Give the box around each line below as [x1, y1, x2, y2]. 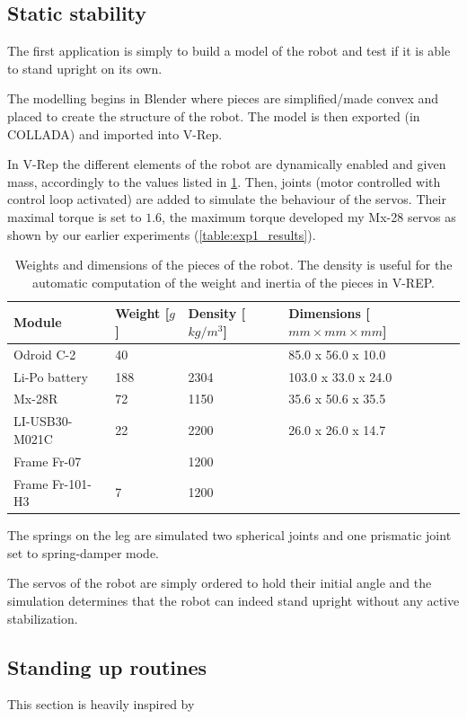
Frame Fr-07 [13, 451, 82, 470]
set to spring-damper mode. [7, 543, 160, 562]
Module [13, 313, 62, 332]
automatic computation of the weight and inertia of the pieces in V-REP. [32, 272, 435, 291]
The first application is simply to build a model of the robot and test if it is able [7, 41, 451, 60]
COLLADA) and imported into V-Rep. [7, 124, 223, 143]
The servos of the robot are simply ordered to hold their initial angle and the [7, 573, 432, 592]
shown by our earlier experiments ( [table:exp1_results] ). [7, 225, 316, 244]
